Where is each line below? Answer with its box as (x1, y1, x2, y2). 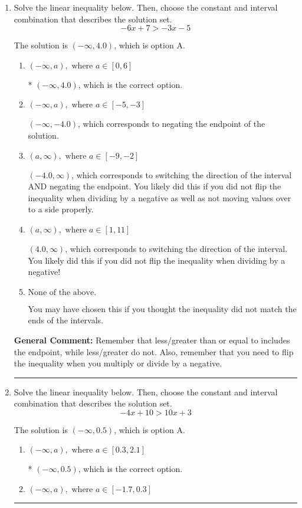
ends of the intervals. (28, 314, 103, 326)
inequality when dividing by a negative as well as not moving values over (28, 191, 291, 204)
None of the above (28, 288, 94, 297)
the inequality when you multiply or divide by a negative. (14, 357, 222, 369)
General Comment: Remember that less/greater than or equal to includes (14, 333, 290, 346)
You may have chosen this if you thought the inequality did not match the (28, 302, 297, 314)
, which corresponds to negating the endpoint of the (78, 117, 265, 130)
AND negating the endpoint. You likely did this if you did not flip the (28, 180, 281, 192)
